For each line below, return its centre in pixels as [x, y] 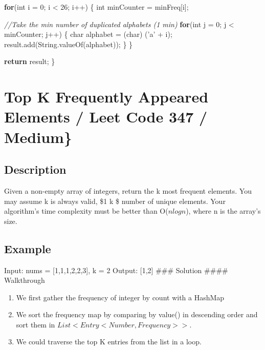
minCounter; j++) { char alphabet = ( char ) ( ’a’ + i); [88, 34]
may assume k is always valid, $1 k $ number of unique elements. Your [115, 201]
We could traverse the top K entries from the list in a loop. [109, 342]
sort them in [36, 324]
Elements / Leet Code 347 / [106, 117]
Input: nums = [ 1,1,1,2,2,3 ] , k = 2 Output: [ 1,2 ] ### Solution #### [116, 270]
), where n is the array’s [223, 211]
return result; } [30, 61]
